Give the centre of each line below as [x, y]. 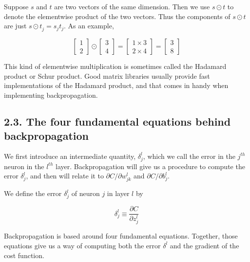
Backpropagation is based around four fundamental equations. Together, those [121, 236]
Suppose [16, 6]
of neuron [86, 193]
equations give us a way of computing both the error [82, 245]
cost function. [24, 255]
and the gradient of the [204, 245]
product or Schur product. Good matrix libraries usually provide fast [107, 76]
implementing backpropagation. [51, 95]
